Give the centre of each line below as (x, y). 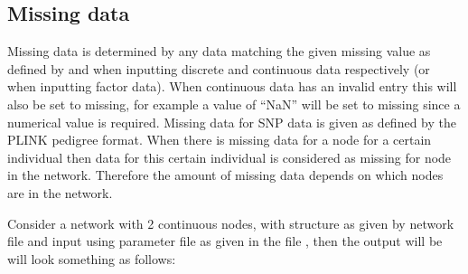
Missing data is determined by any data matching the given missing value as (219, 51)
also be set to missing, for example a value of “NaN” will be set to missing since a (234, 104)
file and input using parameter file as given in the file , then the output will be (225, 241)
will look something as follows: (92, 258)
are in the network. (60, 192)
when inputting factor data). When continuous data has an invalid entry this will (232, 86)
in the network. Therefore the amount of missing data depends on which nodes (225, 175)
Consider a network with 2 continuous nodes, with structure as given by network (231, 223)
